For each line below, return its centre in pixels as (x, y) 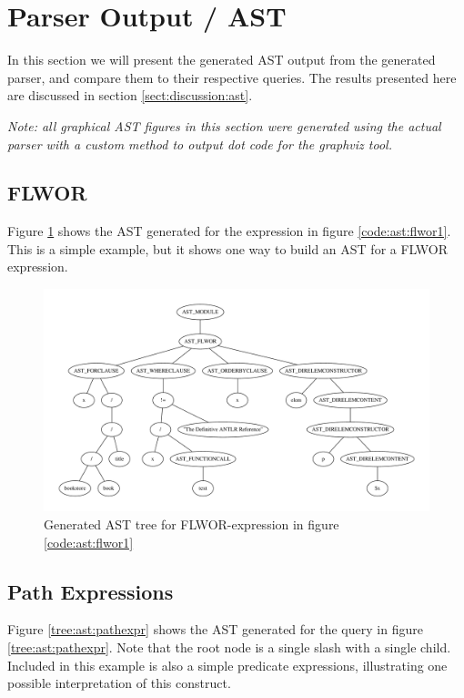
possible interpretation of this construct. (119, 683)
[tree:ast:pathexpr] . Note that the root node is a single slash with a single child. (229, 647)
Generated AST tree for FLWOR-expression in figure (192, 523)
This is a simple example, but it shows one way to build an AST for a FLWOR (227, 248)
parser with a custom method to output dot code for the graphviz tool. (200, 144)
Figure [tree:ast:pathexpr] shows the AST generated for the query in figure (215, 629)
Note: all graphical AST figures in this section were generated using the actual (224, 125)
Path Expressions (91, 591)
